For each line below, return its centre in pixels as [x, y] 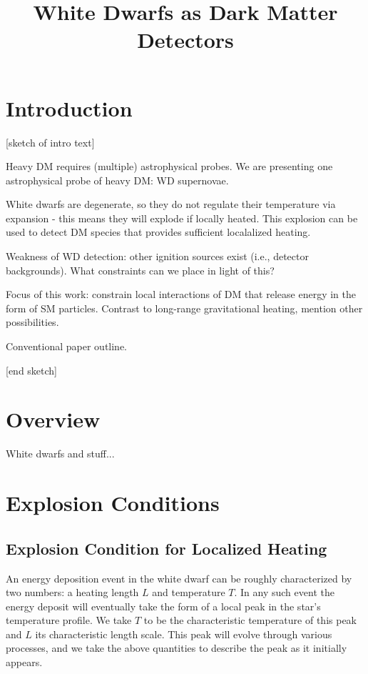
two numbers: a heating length [72, 592]
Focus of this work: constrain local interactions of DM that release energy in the [181, 294]
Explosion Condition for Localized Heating [167, 548]
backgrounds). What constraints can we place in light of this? [140, 270]
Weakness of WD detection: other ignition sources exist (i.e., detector [157, 256]
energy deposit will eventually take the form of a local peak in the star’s [163, 606]
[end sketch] [32, 370]
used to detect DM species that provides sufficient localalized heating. [158, 232]
